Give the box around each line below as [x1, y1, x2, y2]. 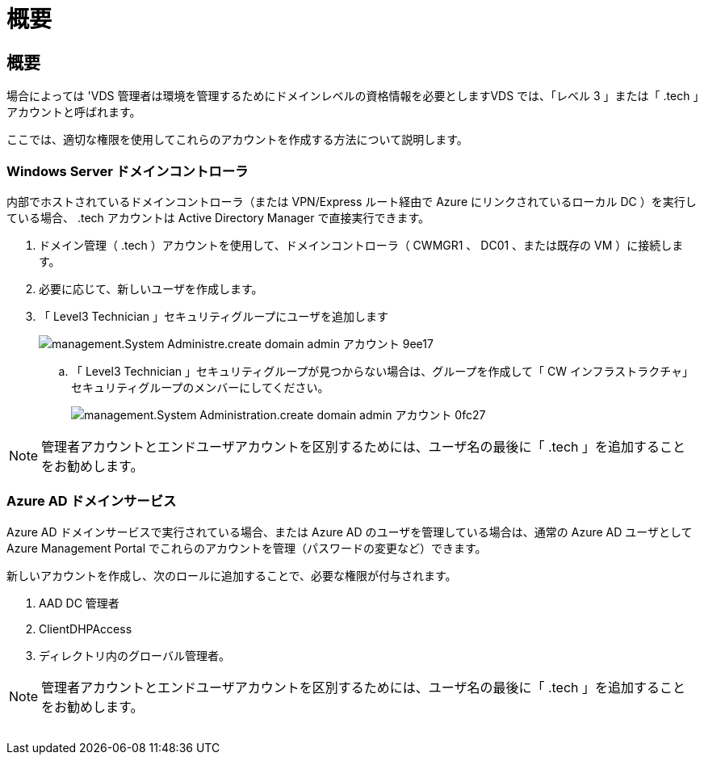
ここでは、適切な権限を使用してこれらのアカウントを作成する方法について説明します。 [6, 132, 468, 147]
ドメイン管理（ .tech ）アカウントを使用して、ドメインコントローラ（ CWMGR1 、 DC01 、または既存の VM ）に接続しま [39, 238, 684, 252]
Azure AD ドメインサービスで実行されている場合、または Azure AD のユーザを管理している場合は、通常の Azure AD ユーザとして [6, 524, 693, 539]
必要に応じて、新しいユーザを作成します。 [39, 281, 263, 296]
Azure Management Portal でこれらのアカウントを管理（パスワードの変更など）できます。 [6, 540, 487, 555]
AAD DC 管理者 [39, 595, 119, 610]
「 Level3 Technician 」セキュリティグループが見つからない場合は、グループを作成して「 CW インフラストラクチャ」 [71, 364, 694, 378]
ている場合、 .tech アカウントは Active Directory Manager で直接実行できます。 [6, 210, 430, 225]
